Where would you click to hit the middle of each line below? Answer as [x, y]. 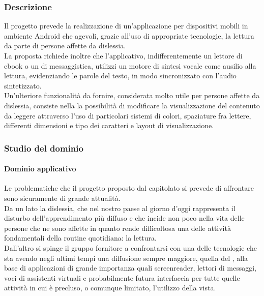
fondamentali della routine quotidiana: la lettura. [80, 238]
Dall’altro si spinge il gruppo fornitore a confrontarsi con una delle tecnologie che [130, 247]
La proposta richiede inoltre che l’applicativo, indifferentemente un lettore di [123, 55]
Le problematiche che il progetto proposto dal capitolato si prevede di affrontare [129, 188]
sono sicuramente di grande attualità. [62, 198]
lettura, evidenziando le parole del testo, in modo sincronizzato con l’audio [120, 76]
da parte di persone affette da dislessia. [65, 46]
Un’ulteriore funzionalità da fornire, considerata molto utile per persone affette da [132, 95]
